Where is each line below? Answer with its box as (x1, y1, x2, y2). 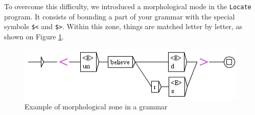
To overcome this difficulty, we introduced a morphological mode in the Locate (4, 1, 251, 11)
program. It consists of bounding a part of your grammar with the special (4, 11, 235, 21)
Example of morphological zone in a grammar (25, 101, 168, 112)
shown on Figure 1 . (4, 31, 64, 41)
